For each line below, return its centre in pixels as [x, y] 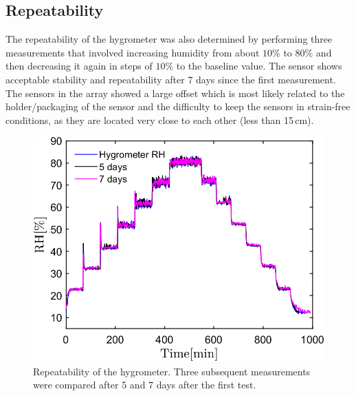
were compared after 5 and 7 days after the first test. [145, 385]
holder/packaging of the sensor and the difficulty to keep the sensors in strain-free [178, 106]
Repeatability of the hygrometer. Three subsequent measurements [172, 371]
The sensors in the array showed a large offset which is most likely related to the [175, 93]
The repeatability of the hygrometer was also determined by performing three [169, 39]
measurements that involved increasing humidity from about [133, 52]
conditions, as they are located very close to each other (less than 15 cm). [160, 119]
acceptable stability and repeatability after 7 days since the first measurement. [171, 79]
